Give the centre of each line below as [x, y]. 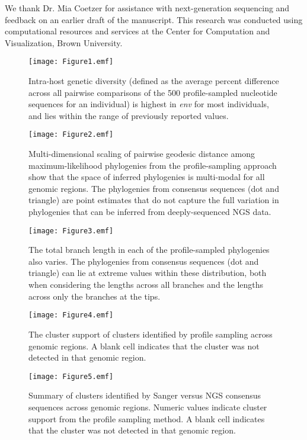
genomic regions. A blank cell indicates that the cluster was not [144, 346]
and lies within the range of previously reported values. [129, 115]
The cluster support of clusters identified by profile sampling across [151, 334]
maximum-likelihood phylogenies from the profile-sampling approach [153, 165]
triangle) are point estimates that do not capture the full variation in [154, 200]
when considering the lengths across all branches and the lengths [146, 285]
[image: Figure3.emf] [71, 231]
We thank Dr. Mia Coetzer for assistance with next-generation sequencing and [147, 8]
